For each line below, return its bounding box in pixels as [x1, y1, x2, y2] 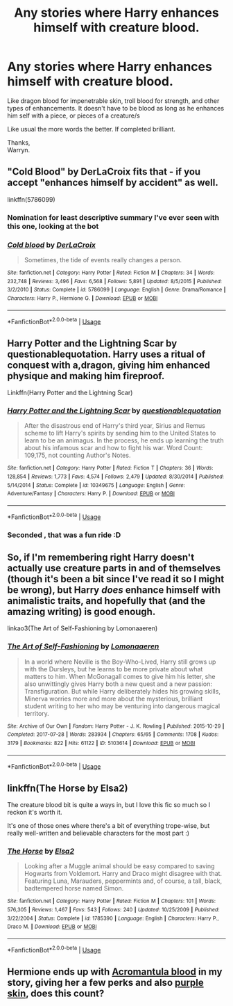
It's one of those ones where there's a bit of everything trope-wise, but [7, 822, 210, 830]
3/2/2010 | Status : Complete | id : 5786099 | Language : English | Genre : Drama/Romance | [7, 287, 226, 294]
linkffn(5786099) [7, 195, 55, 203]
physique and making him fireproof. [7, 370, 165, 382]
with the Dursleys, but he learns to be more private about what [24, 664, 203, 673]
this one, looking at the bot [7, 221, 99, 231]
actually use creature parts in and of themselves [7, 562, 221, 574]
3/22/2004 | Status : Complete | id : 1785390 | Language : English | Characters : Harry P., [7, 915, 220, 922]
